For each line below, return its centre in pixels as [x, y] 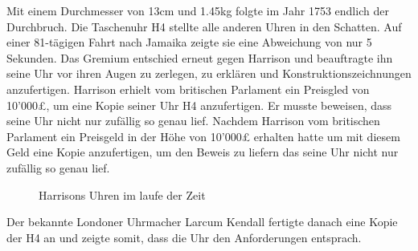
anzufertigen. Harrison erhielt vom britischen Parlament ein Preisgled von [188, 89]
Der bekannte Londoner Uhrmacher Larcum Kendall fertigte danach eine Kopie [202, 222]
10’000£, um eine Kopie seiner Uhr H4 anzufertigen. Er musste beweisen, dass [199, 105]
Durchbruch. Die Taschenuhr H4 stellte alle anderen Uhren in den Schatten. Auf [204, 26]
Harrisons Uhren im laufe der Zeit [122, 194]
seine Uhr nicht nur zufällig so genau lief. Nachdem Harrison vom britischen [193, 121]
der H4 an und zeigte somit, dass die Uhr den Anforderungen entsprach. [184, 237]
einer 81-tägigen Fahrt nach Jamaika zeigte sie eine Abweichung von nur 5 [189, 42]
